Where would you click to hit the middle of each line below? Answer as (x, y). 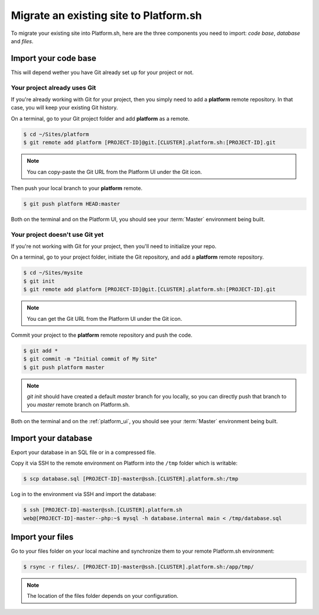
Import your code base (54, 58)
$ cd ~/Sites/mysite (53, 273)
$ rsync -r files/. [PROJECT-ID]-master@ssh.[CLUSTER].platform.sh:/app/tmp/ (139, 566)
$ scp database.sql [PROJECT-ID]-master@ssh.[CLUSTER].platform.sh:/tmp (131, 479)
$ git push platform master (64, 367)
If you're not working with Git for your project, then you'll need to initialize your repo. (114, 246)
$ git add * (41, 350)
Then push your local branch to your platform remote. (77, 188)
